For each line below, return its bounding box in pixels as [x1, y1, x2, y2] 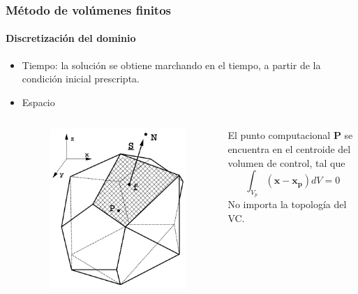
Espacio [22, 94, 55, 109]
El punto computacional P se [228, 128, 353, 142]
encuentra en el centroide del [228, 142, 351, 156]
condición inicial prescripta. [22, 71, 140, 86]
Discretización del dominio [6, 31, 136, 45]
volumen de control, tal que [228, 155, 345, 170]
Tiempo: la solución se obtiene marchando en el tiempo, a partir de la [22, 57, 321, 72]
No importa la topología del [228, 197, 347, 212]
